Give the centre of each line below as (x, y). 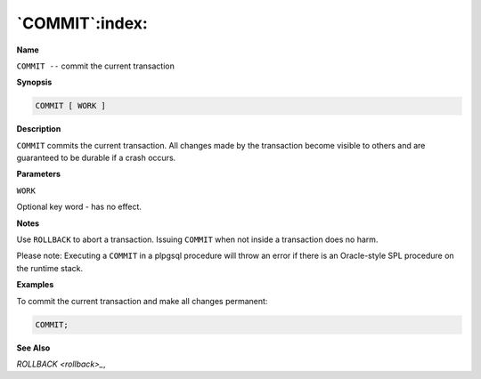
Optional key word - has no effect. (79, 207)
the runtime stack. (50, 268)
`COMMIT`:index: (82, 23)
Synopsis (34, 82)
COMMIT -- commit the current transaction (96, 66)
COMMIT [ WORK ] (71, 106)
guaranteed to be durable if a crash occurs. (96, 158)
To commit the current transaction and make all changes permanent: (142, 301)
